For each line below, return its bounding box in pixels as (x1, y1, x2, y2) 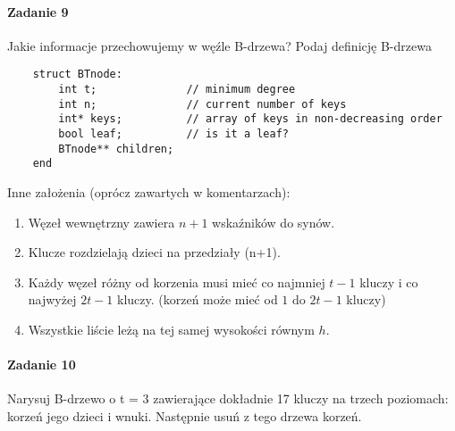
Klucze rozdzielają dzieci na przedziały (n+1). (28, 243, 281, 261)
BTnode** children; (58, 142, 174, 155)
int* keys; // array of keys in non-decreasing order (58, 112, 442, 126)
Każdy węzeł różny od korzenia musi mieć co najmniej (28, 272, 325, 291)
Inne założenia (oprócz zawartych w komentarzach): (7, 182, 291, 201)
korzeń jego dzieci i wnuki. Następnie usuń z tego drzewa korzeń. (7, 406, 362, 425)
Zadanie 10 (7, 355, 76, 374)
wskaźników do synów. (212, 212, 335, 231)
